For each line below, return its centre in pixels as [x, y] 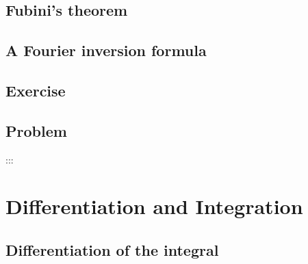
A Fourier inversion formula [106, 50]
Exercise [36, 90]
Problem [36, 130]
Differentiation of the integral [112, 249]
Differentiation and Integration [154, 206]
